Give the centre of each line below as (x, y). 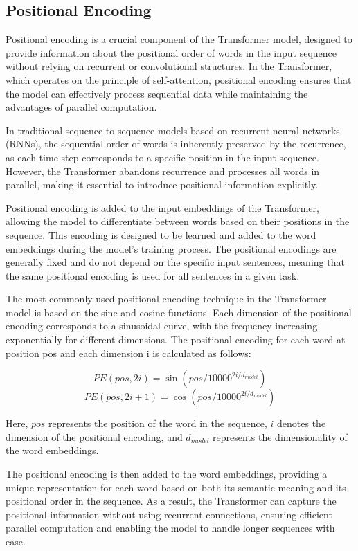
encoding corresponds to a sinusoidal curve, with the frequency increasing (162, 326)
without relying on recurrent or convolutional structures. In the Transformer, (169, 66)
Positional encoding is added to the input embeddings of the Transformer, (162, 207)
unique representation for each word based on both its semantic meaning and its (176, 487)
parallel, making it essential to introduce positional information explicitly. (162, 184)
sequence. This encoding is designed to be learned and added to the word (161, 234)
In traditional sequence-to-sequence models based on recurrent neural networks (173, 130)
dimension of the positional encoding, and (94, 436)
